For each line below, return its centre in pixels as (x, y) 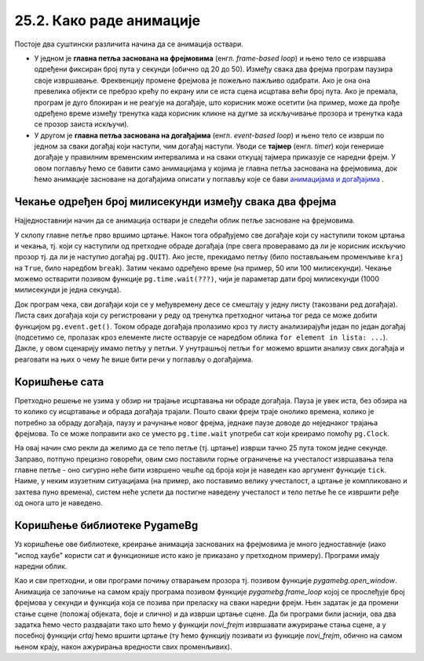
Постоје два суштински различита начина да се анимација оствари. (129, 44)
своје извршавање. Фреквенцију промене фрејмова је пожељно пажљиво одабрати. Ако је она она (202, 80)
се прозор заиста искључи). (82, 124)
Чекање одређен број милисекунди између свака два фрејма (175, 202)
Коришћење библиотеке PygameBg (106, 525)
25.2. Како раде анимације (107, 20)
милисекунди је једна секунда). (68, 290)
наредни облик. (41, 566)
